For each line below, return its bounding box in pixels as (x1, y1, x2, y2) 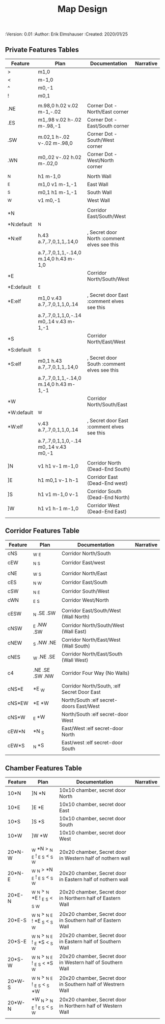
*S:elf (7, 361, 22, 367)
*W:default (7, 409, 33, 416)
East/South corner (87, 123, 129, 129)
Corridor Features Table (5, 527, 80, 535)
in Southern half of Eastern (59, 917, 121, 924)
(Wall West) (61, 657, 88, 664)
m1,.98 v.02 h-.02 (38, 117, 82, 123)
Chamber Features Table (5, 764, 82, 772)
